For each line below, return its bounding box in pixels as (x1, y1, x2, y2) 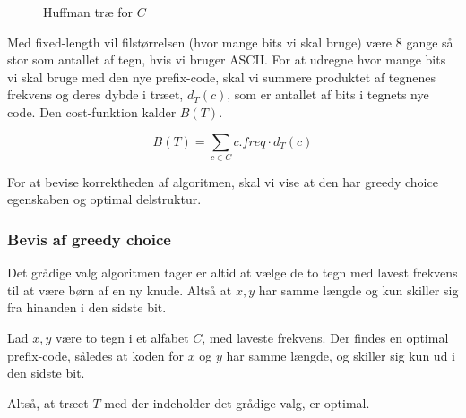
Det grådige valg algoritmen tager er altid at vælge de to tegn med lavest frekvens (7, 263, 458, 282)
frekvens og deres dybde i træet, (7, 85, 184, 104)
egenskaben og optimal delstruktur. (7, 190, 202, 209)
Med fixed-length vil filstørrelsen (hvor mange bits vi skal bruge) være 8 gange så (7, 32, 453, 51)
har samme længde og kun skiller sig (258, 280, 459, 299)
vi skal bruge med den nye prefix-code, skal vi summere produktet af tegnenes (7, 67, 436, 86)
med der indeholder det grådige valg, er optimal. (104, 393, 370, 412)
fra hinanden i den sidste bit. (7, 298, 167, 317)
